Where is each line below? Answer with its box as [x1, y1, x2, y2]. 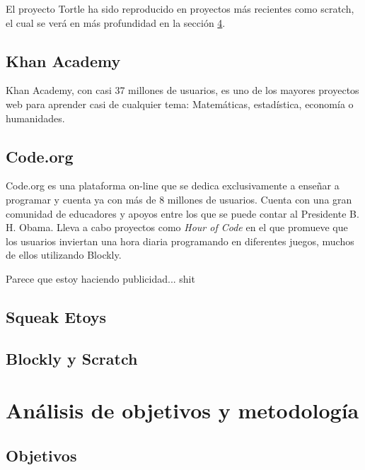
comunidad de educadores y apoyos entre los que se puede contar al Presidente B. [6, 206, 359, 221]
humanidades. [6, 110, 65, 125]
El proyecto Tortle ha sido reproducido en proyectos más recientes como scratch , [6, 1, 354, 16]
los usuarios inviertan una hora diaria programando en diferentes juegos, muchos [6, 233, 354, 248]
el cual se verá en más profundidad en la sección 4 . [6, 15, 226, 30]
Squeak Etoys [6, 305, 107, 327]
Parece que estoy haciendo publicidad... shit [6, 271, 195, 286]
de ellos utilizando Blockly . [6, 247, 122, 262]
